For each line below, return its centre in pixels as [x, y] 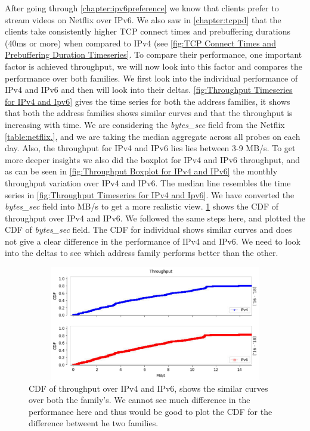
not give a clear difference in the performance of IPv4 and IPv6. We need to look [153, 241]
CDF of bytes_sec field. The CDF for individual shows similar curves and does [148, 229]
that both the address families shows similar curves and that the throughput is [149, 113]
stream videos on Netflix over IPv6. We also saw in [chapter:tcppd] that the [143, 19]
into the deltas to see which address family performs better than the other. [142, 253]
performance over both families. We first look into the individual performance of [151, 78]
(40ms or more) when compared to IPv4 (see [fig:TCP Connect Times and [140, 43]
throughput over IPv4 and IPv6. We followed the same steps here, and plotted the [155, 218]
